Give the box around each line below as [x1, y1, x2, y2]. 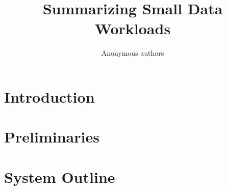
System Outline [4, 166, 115, 187]
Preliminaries [4, 126, 99, 147]
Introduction [4, 86, 95, 107]
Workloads [94, 18, 171, 39]
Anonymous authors [101, 47, 164, 58]
